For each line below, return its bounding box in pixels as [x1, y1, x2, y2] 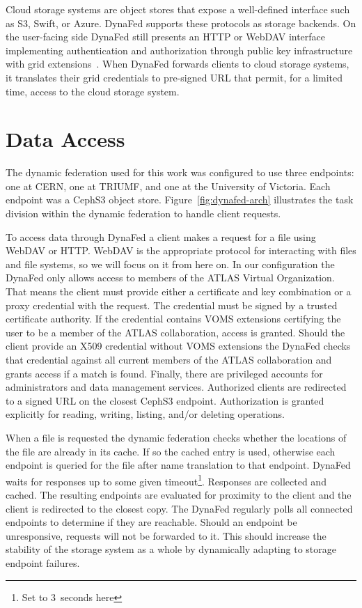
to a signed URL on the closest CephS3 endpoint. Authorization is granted [6, 393, 324, 407]
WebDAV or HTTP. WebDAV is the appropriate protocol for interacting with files [6, 243, 356, 258]
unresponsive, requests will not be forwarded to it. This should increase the [6, 528, 326, 543]
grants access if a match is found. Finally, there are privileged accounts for [6, 366, 323, 380]
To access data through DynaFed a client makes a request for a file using [6, 229, 316, 244]
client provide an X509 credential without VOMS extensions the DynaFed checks [6, 338, 351, 353]
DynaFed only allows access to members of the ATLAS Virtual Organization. [6, 270, 335, 285]
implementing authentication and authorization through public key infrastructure [6, 42, 353, 57]
